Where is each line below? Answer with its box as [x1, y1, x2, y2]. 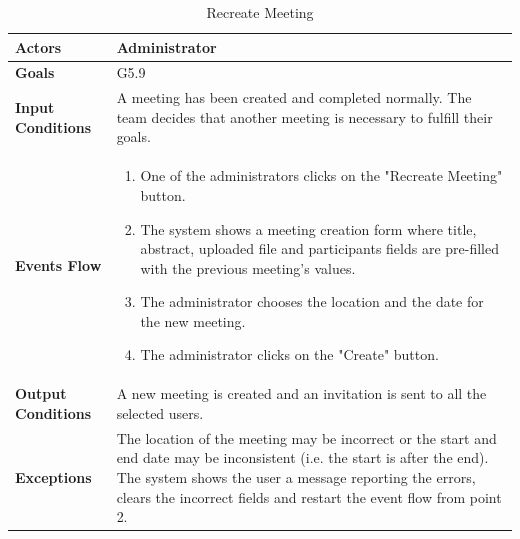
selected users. [116, 402, 204, 423]
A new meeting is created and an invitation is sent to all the [116, 383, 487, 404]
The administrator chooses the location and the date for [140, 291, 484, 312]
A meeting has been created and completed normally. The [116, 87, 472, 108]
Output [15, 383, 67, 404]
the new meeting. [140, 310, 246, 331]
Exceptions [15, 466, 92, 487]
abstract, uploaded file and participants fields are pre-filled [140, 238, 500, 259]
